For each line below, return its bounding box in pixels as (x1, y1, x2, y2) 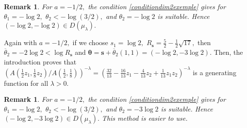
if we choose (72, 37, 108, 48)
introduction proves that (4, 56, 77, 66)
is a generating (193, 67, 236, 77)
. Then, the (210, 47, 243, 57)
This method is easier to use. (101, 113, 188, 123)
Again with (4, 37, 37, 48)
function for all (4, 78, 49, 88)
